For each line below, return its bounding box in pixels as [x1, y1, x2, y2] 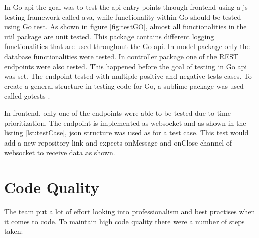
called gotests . [4, 90, 50, 101]
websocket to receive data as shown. [4, 147, 115, 158]
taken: [4, 226, 23, 236]
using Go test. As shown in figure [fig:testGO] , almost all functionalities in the [4, 21, 247, 32]
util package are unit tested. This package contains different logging [4, 31, 214, 41]
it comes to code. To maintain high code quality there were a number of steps [4, 216, 245, 226]
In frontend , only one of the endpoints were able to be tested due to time [4, 107, 231, 118]
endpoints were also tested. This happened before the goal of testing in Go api [4, 61, 247, 71]
